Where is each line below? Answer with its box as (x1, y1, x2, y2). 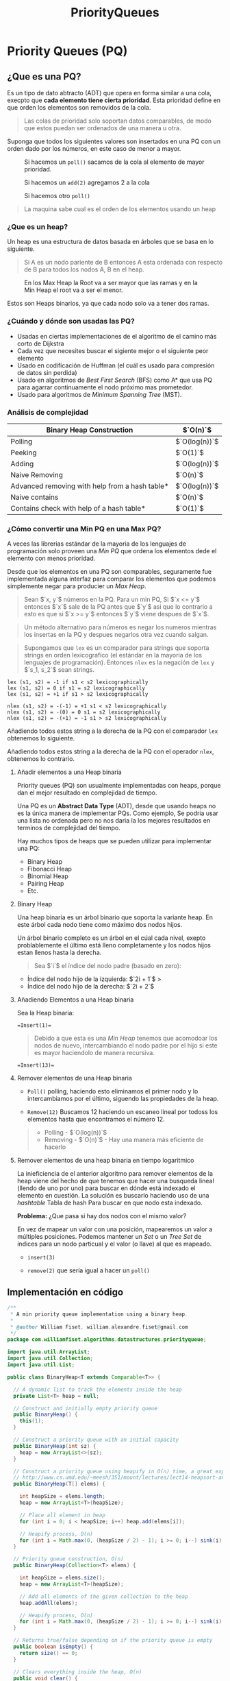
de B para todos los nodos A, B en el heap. (23, 265, 145, 274)
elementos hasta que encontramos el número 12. (27, 1115, 165, 1124)
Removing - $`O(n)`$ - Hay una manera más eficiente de (44, 1136, 204, 1144)
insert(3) (27, 1255, 56, 1261)
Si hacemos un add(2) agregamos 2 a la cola (24, 178, 151, 186)
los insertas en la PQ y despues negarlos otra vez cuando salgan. (23, 631, 209, 639)
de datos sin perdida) (16, 368, 77, 376)
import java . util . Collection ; (7, 1355, 94, 1362)
